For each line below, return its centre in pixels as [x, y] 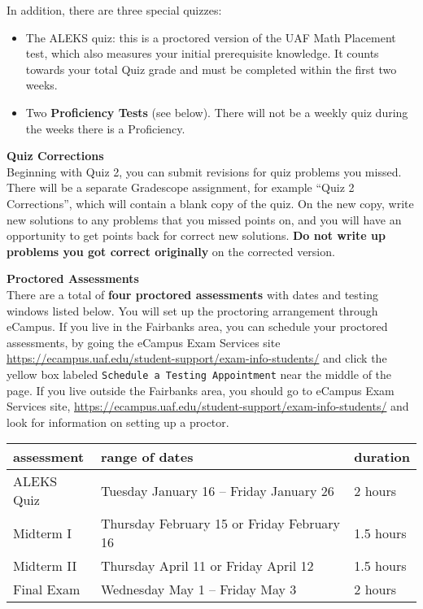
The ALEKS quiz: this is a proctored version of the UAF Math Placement [211, 37]
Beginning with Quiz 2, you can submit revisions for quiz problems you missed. [204, 171]
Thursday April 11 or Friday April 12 [207, 566]
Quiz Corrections [55, 156]
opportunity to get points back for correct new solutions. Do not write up [196, 235]
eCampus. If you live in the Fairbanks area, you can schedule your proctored [197, 326]
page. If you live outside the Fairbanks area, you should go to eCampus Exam [201, 390]
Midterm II [45, 566]
